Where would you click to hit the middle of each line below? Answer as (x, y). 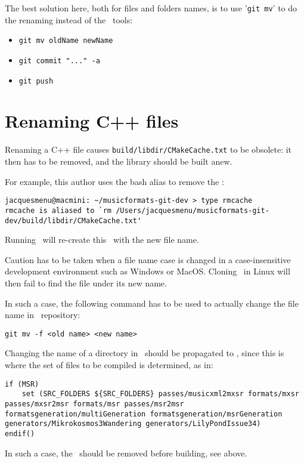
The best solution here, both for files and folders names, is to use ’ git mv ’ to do (151, 8)
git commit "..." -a (59, 61)
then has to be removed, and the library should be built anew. (119, 161)
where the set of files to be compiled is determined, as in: (109, 364)
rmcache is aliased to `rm (58, 210)
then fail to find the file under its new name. (86, 283)
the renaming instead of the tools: (69, 19)
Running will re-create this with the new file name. (102, 240)
